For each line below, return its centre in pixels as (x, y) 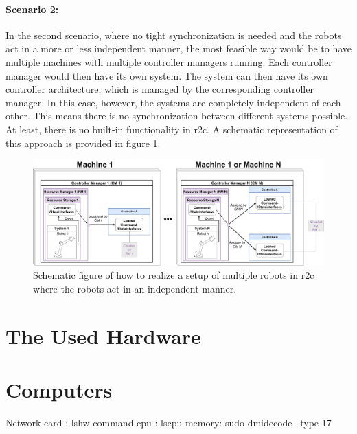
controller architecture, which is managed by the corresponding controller (160, 89)
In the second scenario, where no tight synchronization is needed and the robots (174, 35)
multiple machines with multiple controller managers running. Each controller (169, 61)
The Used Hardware (103, 335)
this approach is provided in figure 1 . (83, 142)
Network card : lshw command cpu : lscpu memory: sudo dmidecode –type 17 (169, 422)
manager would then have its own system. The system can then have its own (167, 75)
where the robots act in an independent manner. (135, 288)
